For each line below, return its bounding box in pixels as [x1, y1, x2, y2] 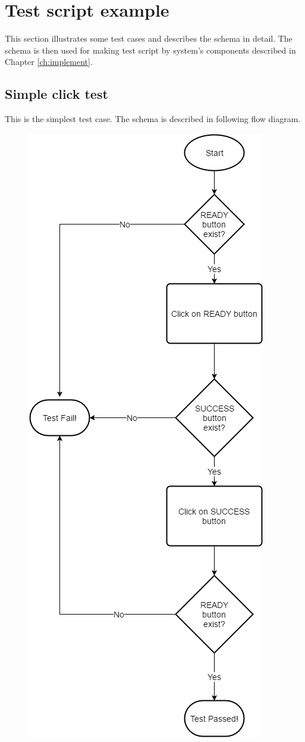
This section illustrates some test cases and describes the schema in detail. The [5, 32, 293, 45]
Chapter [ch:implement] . [5, 55, 93, 68]
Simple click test [5, 85, 108, 103]
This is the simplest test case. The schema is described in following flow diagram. [5, 113, 301, 125]
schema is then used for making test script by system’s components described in [5, 43, 296, 56]
